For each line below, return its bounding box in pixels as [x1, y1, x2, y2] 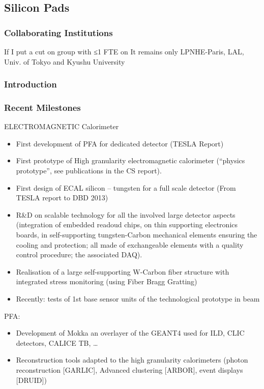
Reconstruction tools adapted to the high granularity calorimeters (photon [16, 354, 248, 365]
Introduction [4, 78, 57, 91]
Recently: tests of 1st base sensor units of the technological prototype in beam [16, 293, 260, 304]
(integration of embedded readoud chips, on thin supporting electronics [16, 219, 238, 230]
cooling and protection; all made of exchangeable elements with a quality [16, 239, 244, 250]
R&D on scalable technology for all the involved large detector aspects [16, 209, 236, 220]
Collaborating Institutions [4, 26, 113, 39]
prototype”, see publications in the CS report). [16, 165, 162, 176]
